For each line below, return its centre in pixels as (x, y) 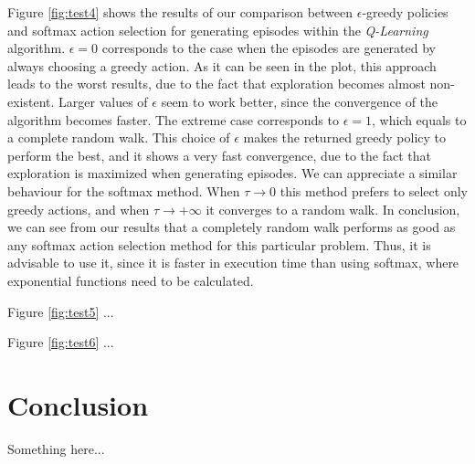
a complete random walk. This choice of (119, 137)
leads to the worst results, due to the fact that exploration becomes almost (216, 84)
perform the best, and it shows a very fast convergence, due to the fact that (219, 155)
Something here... (56, 448)
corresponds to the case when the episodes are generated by (269, 48)
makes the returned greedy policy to (345, 137)
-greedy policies (405, 12)
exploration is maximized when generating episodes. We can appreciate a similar (232, 173)
